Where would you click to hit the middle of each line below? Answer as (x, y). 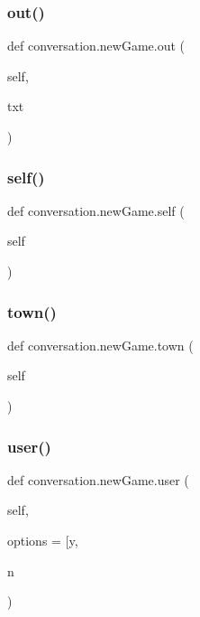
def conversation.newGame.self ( (96, 210)
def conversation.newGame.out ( (96, 46)
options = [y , (43, 540)
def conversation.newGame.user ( (98, 479)
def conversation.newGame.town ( (100, 345)
